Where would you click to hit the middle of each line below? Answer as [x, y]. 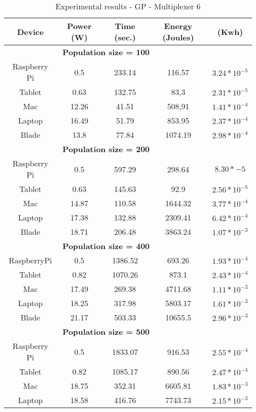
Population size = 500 [106, 332]
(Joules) [178, 37]
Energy [178, 26]
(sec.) [125, 37]
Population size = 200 [106, 149]
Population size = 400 [106, 246]
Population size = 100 [106, 52]
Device [30, 32]
